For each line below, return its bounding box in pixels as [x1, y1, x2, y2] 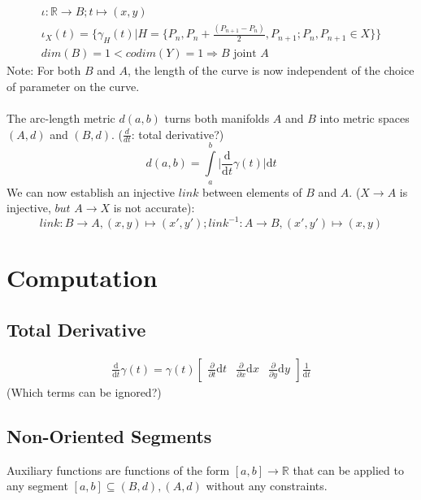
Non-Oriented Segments [7, 423, 212, 448]
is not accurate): [113, 199, 195, 216]
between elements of [202, 183, 302, 200]
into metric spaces [319, 109, 410, 126]
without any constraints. [206, 477, 328, 494]
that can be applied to [293, 461, 404, 478]
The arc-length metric [7, 109, 115, 126]
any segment [7, 477, 68, 494]
